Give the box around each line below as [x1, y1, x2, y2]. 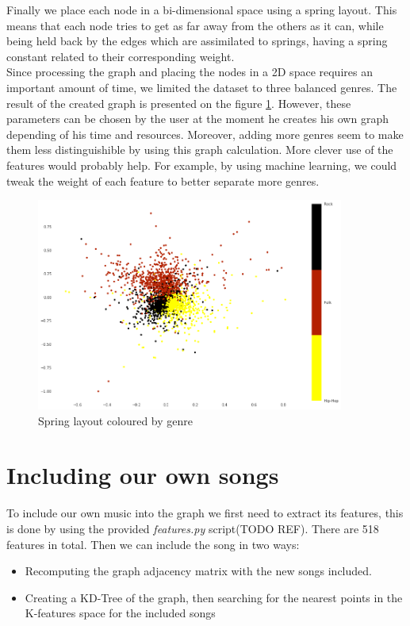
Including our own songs [6, 459, 279, 491]
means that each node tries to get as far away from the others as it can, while [6, 17, 384, 33]
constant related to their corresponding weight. [6, 48, 235, 64]
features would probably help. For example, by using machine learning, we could [6, 156, 397, 173]
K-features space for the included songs [25, 605, 216, 621]
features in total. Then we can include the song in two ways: [6, 536, 300, 552]
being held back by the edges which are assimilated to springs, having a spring [6, 33, 388, 49]
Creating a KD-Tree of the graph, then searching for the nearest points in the [25, 589, 403, 605]
